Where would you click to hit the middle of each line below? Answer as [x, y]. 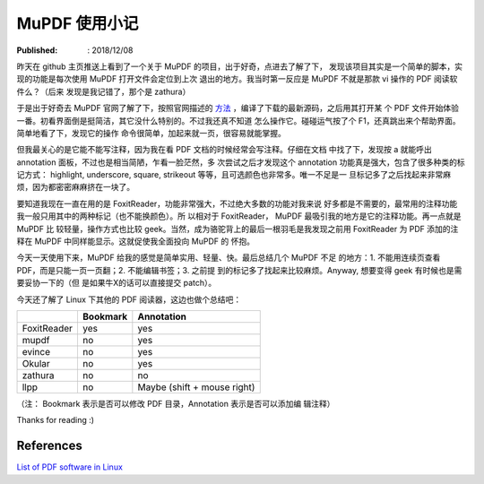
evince [36, 351]
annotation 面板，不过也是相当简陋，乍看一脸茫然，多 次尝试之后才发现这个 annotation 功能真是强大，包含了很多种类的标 [241, 162]
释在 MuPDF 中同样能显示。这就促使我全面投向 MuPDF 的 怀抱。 [136, 241]
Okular [36, 363]
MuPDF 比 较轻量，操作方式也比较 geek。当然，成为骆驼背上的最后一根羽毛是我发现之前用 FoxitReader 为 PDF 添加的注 [238, 229]
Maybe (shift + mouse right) [196, 387]
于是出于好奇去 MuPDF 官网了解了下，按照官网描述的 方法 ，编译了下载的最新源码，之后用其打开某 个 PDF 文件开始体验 [238, 108]
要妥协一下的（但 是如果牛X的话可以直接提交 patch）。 [117, 283]
